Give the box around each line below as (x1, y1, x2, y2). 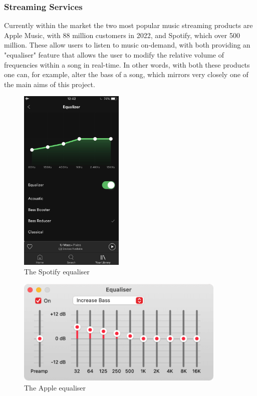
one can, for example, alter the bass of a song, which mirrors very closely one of (4, 69, 248, 80)
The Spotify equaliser (24, 266, 90, 277)
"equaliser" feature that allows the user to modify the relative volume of (4, 50, 224, 60)
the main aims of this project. (4, 79, 95, 89)
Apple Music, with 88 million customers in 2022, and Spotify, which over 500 (4, 30, 240, 40)
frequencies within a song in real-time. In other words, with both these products (4, 59, 250, 70)
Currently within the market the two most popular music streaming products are (4, 20, 253, 31)
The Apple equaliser (24, 382, 86, 392)
